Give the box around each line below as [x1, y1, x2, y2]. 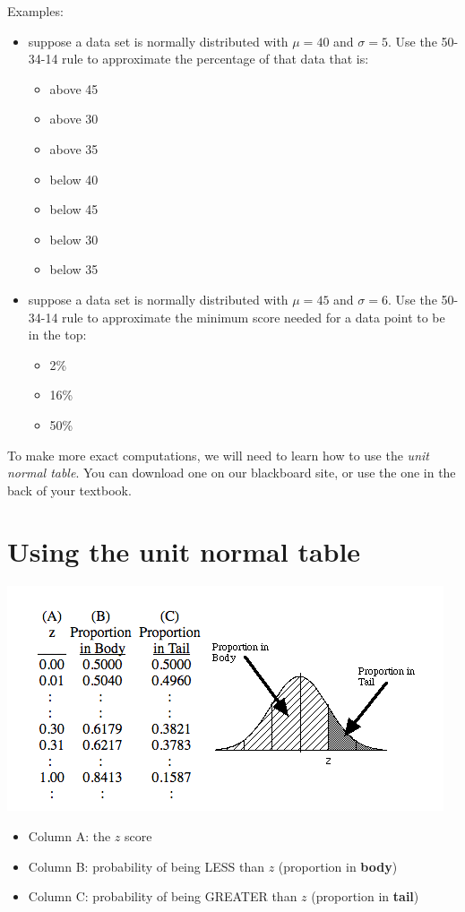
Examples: [7, 2, 64, 20]
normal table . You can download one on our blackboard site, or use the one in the [7, 463, 456, 482]
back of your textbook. [7, 480, 132, 499]
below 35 [49, 260, 99, 279]
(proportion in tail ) [311, 887, 419, 906]
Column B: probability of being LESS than [28, 856, 264, 875]
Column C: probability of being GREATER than [28, 887, 297, 906]
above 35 [49, 139, 99, 158]
